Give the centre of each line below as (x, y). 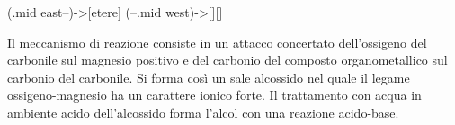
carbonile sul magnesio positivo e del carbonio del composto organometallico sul (227, 60)
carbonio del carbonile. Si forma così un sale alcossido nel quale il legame (209, 77)
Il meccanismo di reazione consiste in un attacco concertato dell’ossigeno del (217, 42)
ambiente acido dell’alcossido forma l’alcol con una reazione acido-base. (203, 112)
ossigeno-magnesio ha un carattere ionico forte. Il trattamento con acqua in (214, 95)
